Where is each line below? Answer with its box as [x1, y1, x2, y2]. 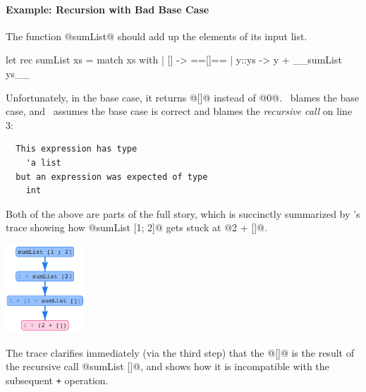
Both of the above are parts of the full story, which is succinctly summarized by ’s [6, 206, 360, 221]
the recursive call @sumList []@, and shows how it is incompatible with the [6, 359, 329, 374]
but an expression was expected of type [16, 171, 208, 182]
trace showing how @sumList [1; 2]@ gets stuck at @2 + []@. [6, 220, 267, 235]
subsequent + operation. [6, 372, 109, 387]
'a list [25, 157, 61, 168]
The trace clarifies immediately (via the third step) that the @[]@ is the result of [6, 345, 354, 360]
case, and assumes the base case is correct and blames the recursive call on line [6, 104, 353, 118]
